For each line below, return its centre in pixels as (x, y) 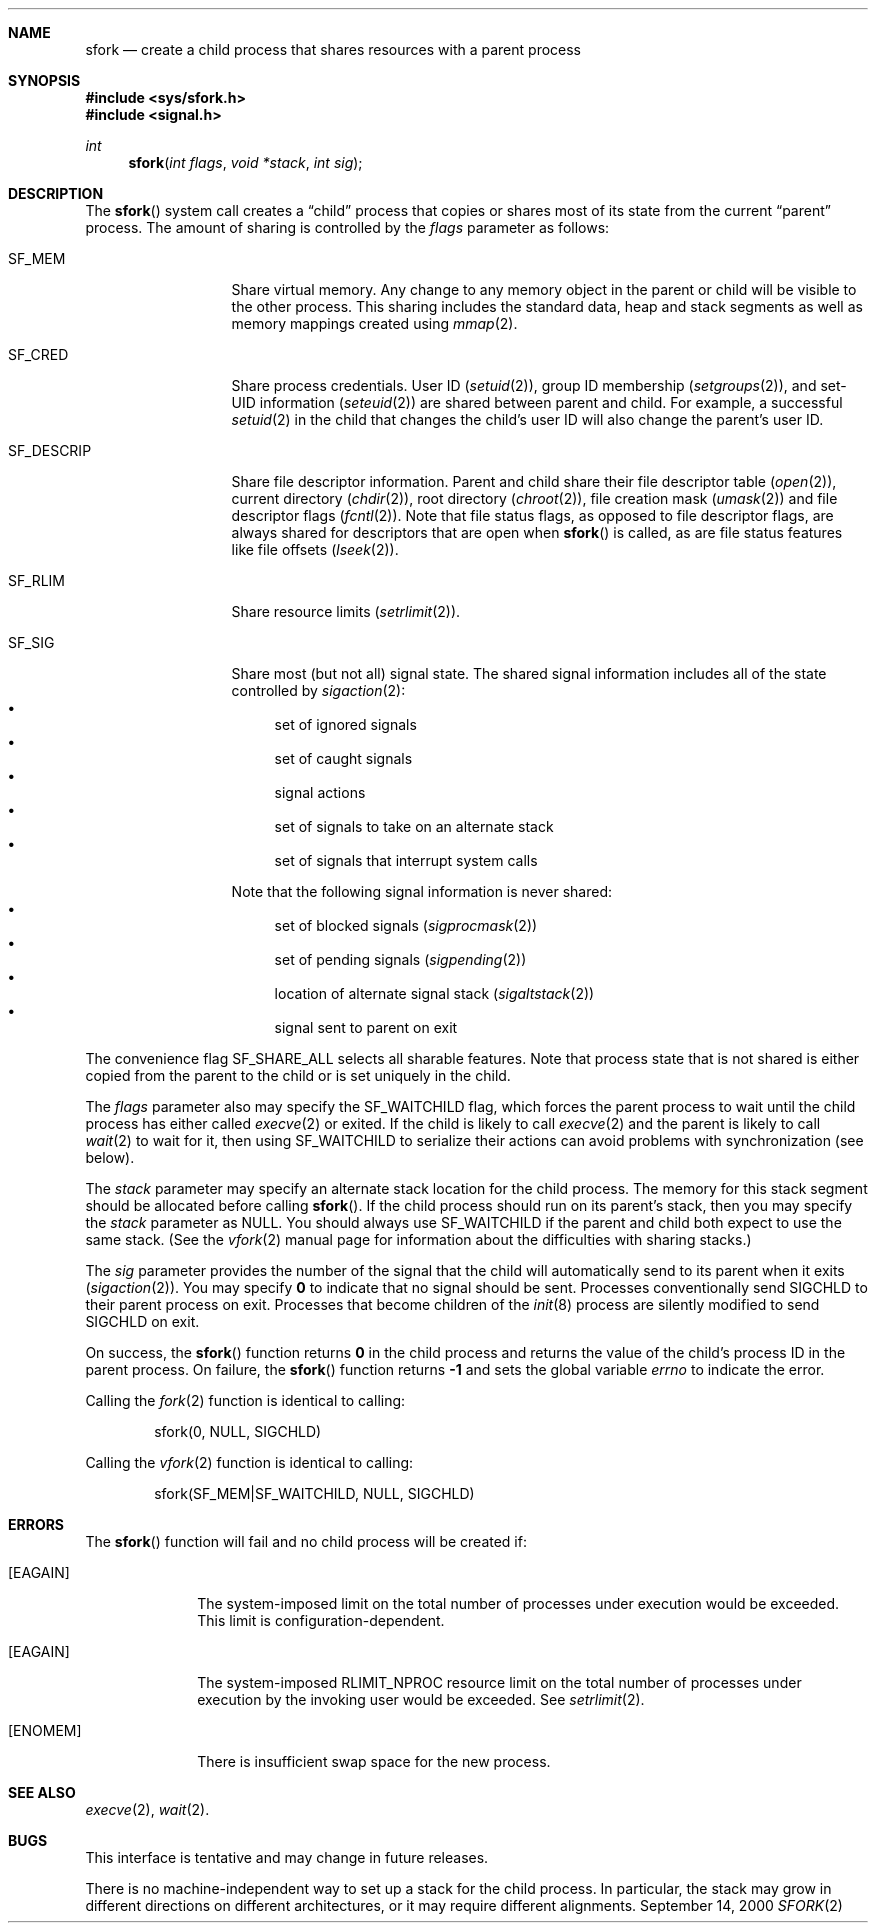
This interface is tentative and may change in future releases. (287, 1857)
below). (110, 1157)
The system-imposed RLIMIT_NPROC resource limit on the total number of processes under (499, 1682)
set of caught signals (343, 758)
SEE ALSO (42, 1792)
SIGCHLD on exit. (142, 1321)
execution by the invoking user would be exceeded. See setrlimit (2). (421, 1699)
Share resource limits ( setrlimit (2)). (346, 611)
